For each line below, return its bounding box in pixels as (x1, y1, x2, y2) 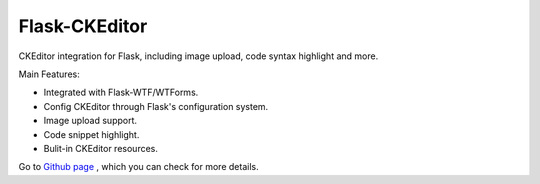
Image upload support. (43, 115, 138, 127)
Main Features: (18, 68, 80, 80)
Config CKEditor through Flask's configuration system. (43, 100, 269, 112)
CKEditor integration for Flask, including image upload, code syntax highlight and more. (18, 50, 379, 62)
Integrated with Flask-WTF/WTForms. (43, 86, 199, 99)
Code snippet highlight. (43, 128, 140, 140)
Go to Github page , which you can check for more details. (18, 161, 259, 173)
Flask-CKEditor (18, 15, 148, 37)
